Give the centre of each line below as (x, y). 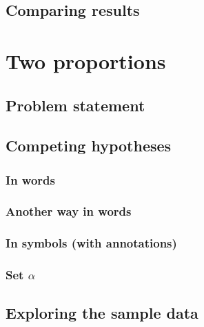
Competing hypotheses (89, 146)
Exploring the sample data (102, 313)
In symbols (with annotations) (91, 243)
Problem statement (75, 105)
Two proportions (86, 60)
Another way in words (69, 211)
